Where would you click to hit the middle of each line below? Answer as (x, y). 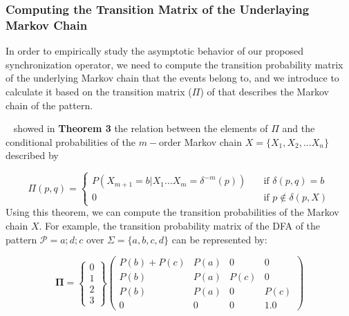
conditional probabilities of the (70, 141)
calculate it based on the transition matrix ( (99, 91)
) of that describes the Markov (264, 91)
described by (32, 155)
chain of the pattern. (49, 105)
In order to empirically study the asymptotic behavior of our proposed (155, 51)
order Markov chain (200, 141)
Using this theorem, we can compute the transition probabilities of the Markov (172, 212)
